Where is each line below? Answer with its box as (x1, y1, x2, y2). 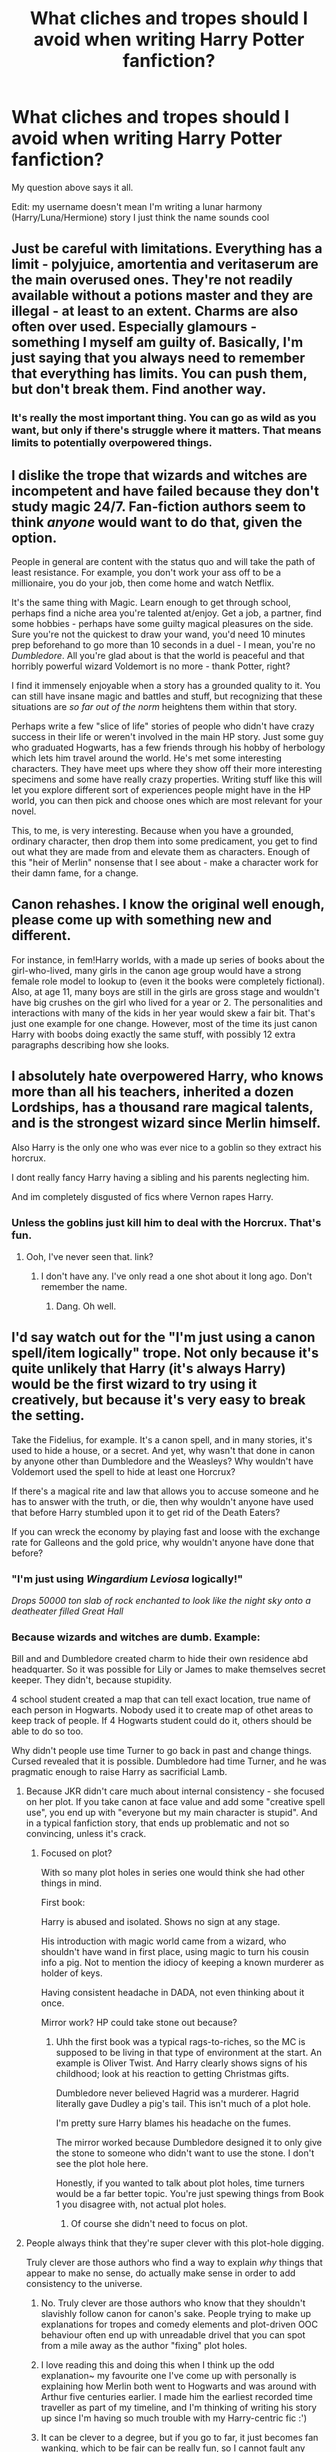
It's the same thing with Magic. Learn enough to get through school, (11, 597, 291, 609)
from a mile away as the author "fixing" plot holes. (40, 2340, 248, 2352)
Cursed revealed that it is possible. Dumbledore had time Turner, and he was (11, 1755, 327, 1767)
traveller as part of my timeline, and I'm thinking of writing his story (40, 2402, 318, 2414)
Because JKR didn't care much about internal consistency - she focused (25, 1785, 325, 1797)
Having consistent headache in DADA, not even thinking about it (40, 1987, 305, 1999)
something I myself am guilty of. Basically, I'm (11, 334, 304, 351)
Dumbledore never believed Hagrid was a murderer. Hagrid (55, 2087, 299, 2099)
